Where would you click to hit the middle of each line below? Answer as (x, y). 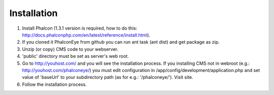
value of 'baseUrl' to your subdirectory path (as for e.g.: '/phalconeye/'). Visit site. (108, 77)
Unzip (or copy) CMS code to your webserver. (70, 49)
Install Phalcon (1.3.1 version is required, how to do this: (80, 28)
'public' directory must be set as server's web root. (75, 56)
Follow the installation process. (55, 84)
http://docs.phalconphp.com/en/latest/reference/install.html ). (86, 35)
